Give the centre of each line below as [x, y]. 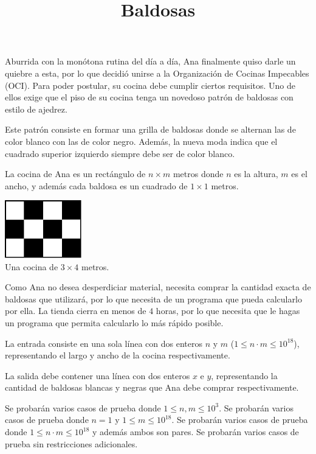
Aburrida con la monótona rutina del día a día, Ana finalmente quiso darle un [150, 61]
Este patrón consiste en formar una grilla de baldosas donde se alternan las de [150, 129]
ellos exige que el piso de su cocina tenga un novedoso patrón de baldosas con [149, 97]
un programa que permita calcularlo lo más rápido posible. [114, 322]
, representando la [244, 375]
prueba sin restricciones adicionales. [71, 443]
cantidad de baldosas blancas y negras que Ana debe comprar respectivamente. [152, 387]
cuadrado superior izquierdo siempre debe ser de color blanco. [120, 153]
